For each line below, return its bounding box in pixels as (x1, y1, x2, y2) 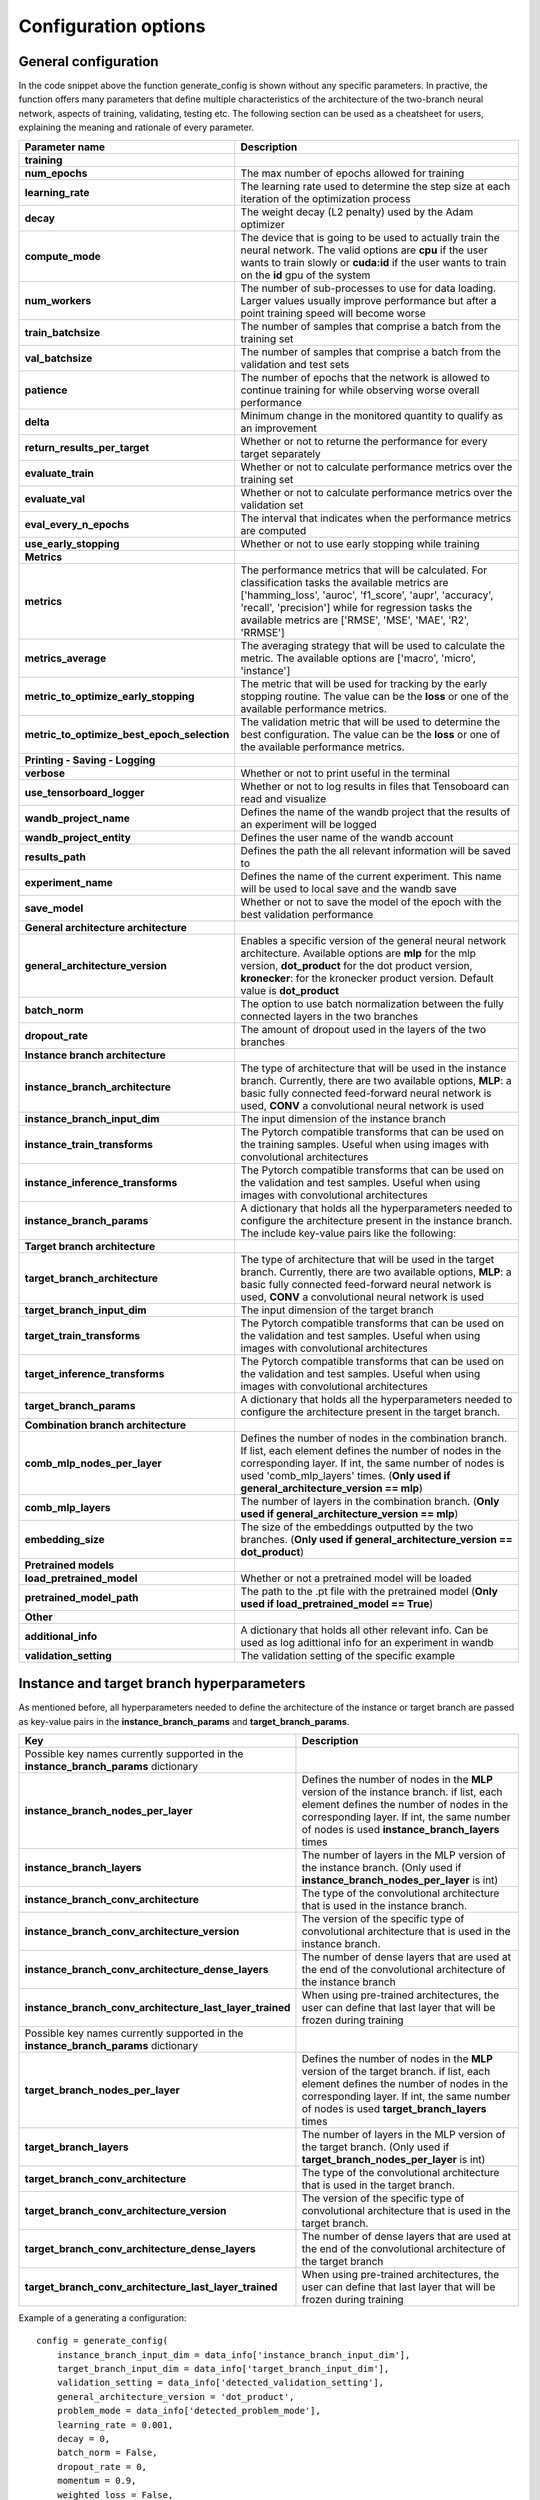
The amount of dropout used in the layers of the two (240, 1022, 487, 1036)
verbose (24, 766, 65, 780)
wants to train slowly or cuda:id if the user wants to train (240, 255, 507, 269)
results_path (24, 850, 87, 864)
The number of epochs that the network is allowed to (240, 370, 490, 384)
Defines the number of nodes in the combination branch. (240, 1431, 508, 1445)
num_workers (24, 293, 92, 307)
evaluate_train (24, 466, 94, 480)
